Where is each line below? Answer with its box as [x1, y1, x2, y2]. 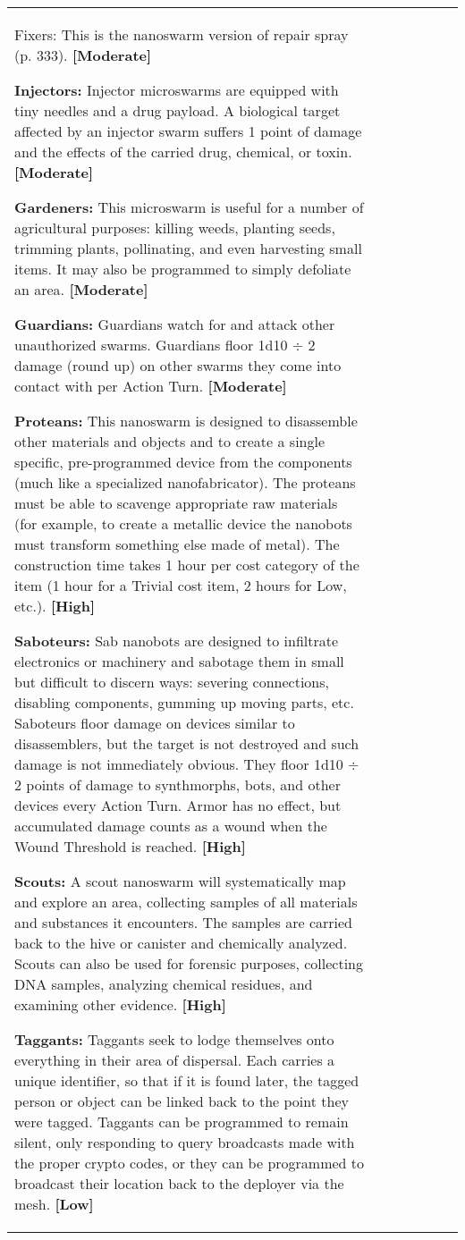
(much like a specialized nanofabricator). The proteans [14, 472, 356, 493]
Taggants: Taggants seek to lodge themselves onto [14, 1029, 334, 1050]
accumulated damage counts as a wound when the [14, 815, 327, 836]
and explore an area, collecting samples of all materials [14, 891, 358, 912]
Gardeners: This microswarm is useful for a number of [14, 197, 364, 217]
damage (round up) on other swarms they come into [14, 355, 342, 375]
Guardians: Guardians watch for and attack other [14, 314, 335, 334]
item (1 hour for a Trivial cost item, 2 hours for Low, [14, 575, 347, 595]
